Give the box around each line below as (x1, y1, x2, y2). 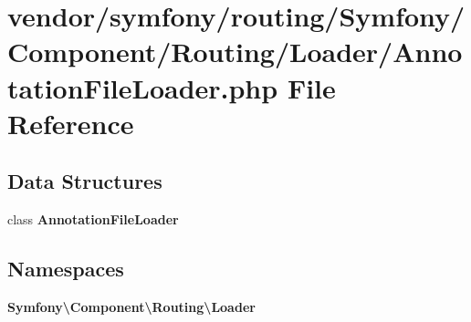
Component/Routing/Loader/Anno (7, 33, 463, 70)
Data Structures (7, 167, 162, 195)
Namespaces (7, 254, 124, 283)
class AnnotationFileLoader (7, 210, 179, 229)
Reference (7, 104, 134, 141)
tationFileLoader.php (7, 68, 278, 106)
